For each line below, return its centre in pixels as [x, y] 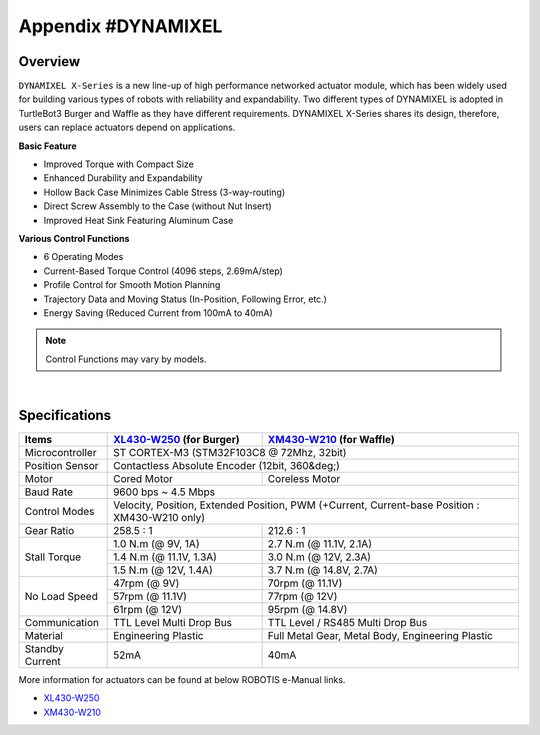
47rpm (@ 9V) [146, 583]
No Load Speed [61, 596]
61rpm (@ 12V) [148, 609]
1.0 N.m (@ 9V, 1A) [156, 543]
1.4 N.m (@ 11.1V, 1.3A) [165, 557]
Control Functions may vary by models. [126, 359]
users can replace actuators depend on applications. [127, 127]
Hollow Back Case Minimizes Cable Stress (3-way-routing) [164, 192]
